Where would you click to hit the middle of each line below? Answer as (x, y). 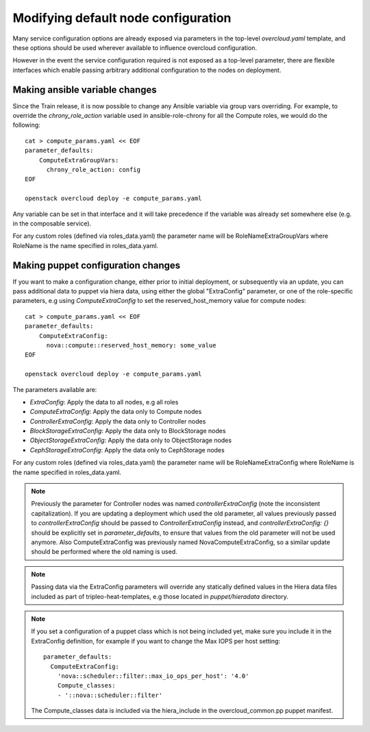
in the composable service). (52, 223)
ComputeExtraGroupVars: (79, 160)
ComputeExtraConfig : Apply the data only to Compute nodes (116, 412)
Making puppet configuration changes (97, 265)
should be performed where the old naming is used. (104, 552)
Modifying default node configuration (122, 18)
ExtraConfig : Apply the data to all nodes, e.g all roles (104, 402)
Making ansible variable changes (85, 89)
